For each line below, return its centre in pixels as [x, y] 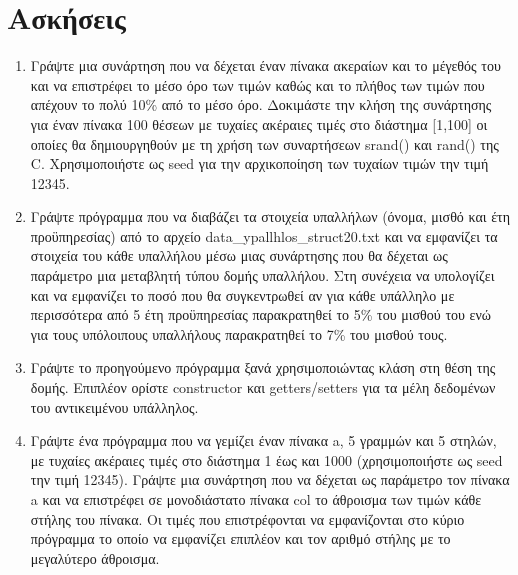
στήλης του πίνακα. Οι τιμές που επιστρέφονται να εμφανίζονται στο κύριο [247, 518]
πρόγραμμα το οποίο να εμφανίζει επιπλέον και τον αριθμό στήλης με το [240, 538]
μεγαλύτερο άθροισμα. [95, 557]
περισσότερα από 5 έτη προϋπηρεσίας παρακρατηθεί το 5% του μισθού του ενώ [261, 314]
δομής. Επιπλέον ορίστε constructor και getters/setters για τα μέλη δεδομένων [263, 387]
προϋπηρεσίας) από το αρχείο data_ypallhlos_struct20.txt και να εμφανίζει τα [264, 235]
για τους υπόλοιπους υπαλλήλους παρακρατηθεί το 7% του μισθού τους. [239, 333]
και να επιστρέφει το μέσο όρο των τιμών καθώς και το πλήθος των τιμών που [257, 84]
